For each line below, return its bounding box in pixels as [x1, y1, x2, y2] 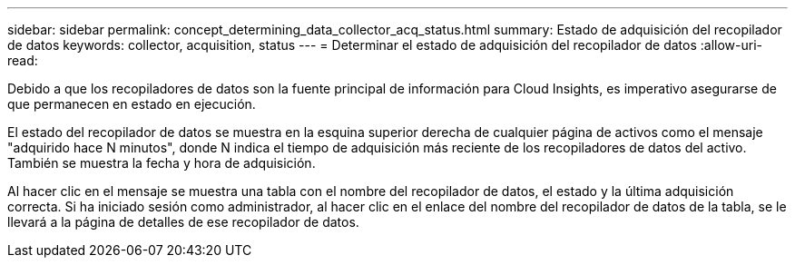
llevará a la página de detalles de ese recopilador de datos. [7, 214, 359, 230]
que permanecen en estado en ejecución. [7, 96, 256, 112]
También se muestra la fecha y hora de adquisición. [7, 155, 316, 171]
